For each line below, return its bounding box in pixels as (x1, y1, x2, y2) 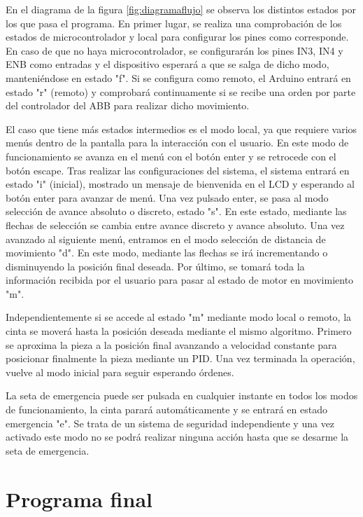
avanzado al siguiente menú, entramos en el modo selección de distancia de (6, 231, 326, 246)
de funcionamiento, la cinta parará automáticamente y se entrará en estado (6, 402, 327, 417)
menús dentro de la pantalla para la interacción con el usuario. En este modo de (6, 135, 349, 150)
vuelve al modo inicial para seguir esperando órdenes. (6, 364, 234, 379)
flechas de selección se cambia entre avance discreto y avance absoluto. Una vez (6, 217, 345, 232)
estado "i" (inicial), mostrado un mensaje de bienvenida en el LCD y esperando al (6, 177, 355, 191)
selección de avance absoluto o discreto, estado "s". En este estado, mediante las (6, 204, 347, 219)
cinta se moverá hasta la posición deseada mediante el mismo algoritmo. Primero (6, 324, 352, 338)
